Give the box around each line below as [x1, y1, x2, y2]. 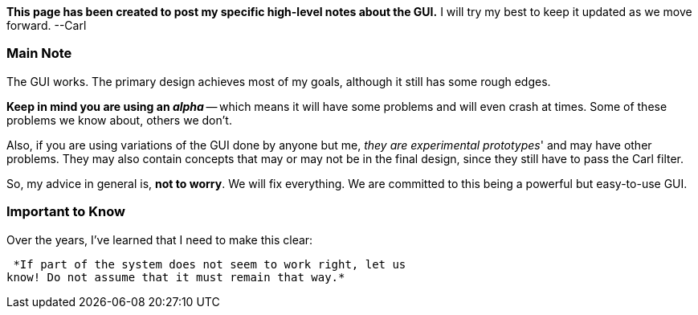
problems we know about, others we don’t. [6, 112, 232, 127]
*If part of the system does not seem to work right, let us [13, 257, 406, 271]
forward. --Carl [6, 18, 87, 32]
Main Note [6, 45, 72, 62]
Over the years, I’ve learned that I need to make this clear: [6, 232, 313, 247]
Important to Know [6, 203, 125, 220]
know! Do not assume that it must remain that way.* [6, 270, 345, 284]
